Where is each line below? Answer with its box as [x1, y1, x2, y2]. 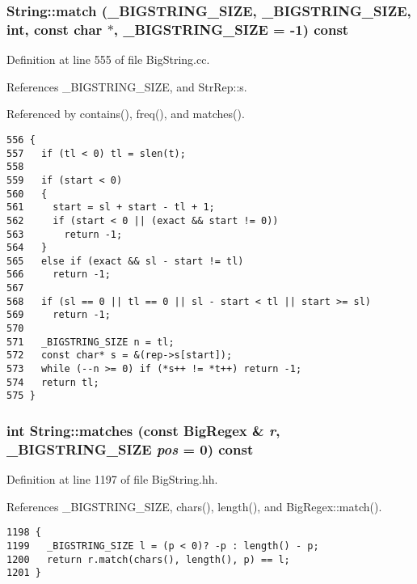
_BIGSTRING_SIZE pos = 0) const [6, 438, 254, 459]
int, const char [6, 19, 103, 39]
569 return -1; [6, 309, 111, 321]
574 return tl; [6, 376, 99, 388]
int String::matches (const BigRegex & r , [6, 420, 280, 440]
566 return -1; [6, 269, 111, 281]
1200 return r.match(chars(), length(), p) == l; [6, 553, 290, 565]
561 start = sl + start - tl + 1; [6, 201, 215, 214]
